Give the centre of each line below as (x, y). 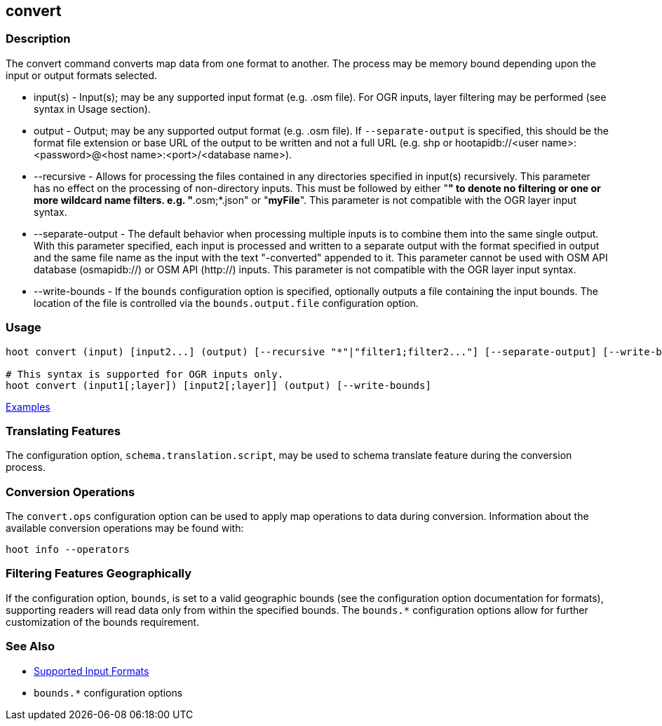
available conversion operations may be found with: (125, 528)
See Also (30, 646)
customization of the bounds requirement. (103, 622)
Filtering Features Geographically (99, 574)
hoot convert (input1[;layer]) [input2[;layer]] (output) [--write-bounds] (218, 385)
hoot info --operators (68, 550)
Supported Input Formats (92, 671)
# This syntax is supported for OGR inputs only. (145, 374)
